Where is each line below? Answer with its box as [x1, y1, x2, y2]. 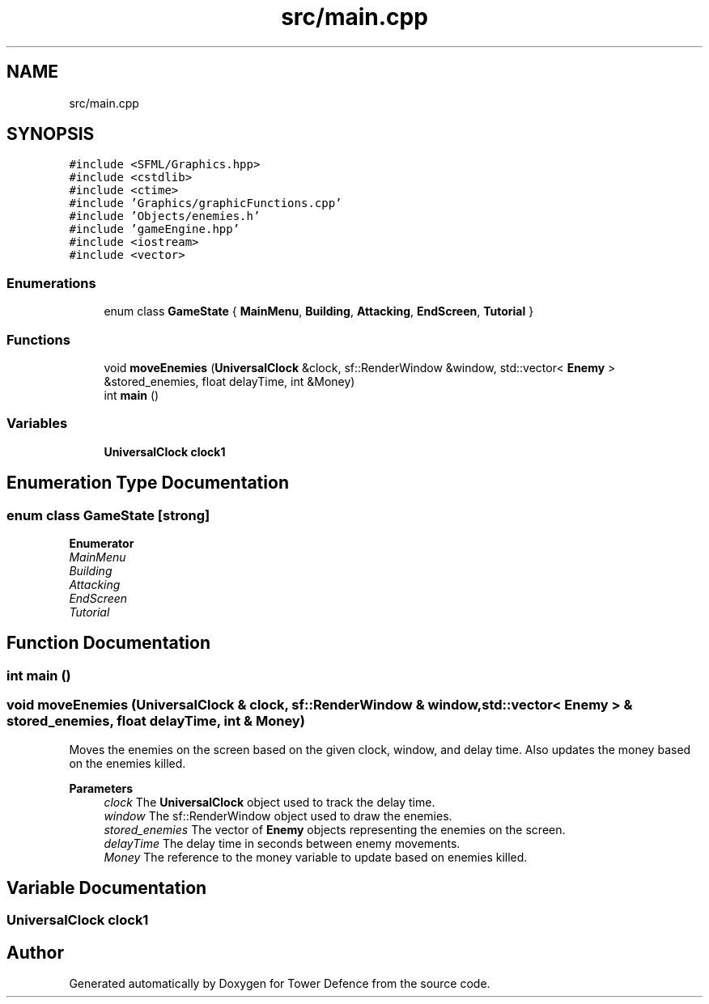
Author [6, 942, 64, 963]
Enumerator [69, 536, 134, 550]
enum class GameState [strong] [6, 506, 210, 523]
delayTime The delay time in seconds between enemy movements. [104, 836, 461, 850]
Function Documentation [6, 633, 210, 654]
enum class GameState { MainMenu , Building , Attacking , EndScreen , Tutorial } [104, 304, 534, 319]
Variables [6, 415, 68, 432]
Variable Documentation [6, 877, 207, 898]
